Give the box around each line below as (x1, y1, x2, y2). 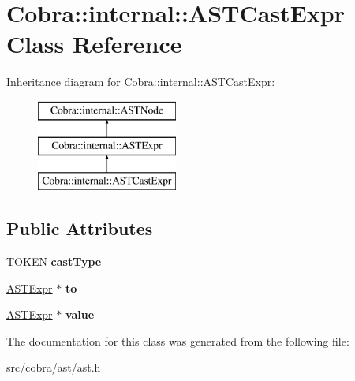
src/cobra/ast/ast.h (6, 359, 101, 375)
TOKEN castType (6, 253, 102, 270)
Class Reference (6, 28, 182, 60)
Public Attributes (6, 216, 153, 241)
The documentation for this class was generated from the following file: (6, 332, 349, 349)
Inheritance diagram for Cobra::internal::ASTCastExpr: (6, 73, 275, 90)
